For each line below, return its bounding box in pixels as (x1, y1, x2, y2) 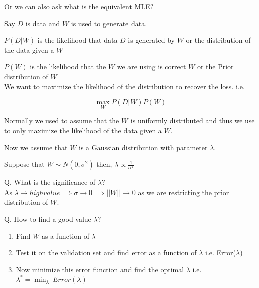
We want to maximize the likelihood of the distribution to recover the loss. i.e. (4, 81, 245, 91)
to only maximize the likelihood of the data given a (4, 125, 162, 135)
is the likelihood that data (37, 35, 118, 45)
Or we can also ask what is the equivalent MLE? (4, 1, 154, 11)
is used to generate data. (71, 18, 147, 28)
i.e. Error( (205, 247, 236, 258)
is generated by (128, 35, 175, 45)
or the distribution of (186, 35, 251, 45)
